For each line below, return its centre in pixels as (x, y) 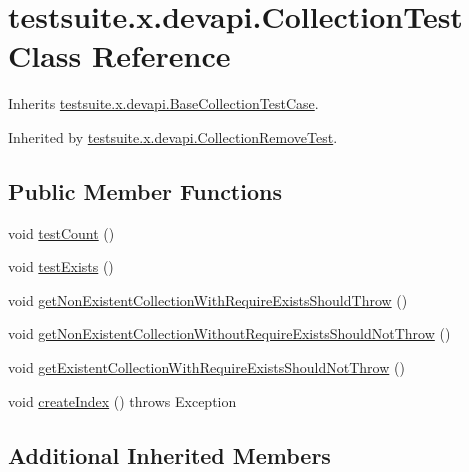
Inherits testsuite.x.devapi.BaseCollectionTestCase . (163, 103)
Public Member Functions (145, 190)
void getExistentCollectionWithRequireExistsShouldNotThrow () (206, 367)
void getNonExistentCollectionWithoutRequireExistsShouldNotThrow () (229, 333)
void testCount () (61, 232)
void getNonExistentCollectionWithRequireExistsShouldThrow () (208, 299)
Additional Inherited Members (169, 454)
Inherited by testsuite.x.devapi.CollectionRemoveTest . (173, 136)
